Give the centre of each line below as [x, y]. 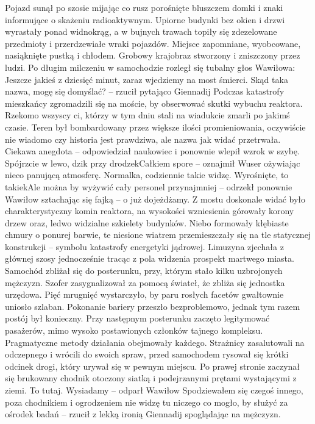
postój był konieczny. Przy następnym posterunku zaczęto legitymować [137, 318]
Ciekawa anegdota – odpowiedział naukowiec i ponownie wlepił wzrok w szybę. [152, 151]
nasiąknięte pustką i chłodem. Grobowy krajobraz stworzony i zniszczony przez [153, 55]
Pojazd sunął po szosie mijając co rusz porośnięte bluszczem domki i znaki [144, 7]
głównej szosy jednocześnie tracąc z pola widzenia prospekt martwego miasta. [150, 258]
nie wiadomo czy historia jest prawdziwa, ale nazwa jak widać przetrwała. [143, 139]
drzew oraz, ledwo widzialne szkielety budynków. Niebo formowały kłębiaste [147, 222]
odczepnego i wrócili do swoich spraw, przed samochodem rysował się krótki [147, 354]
